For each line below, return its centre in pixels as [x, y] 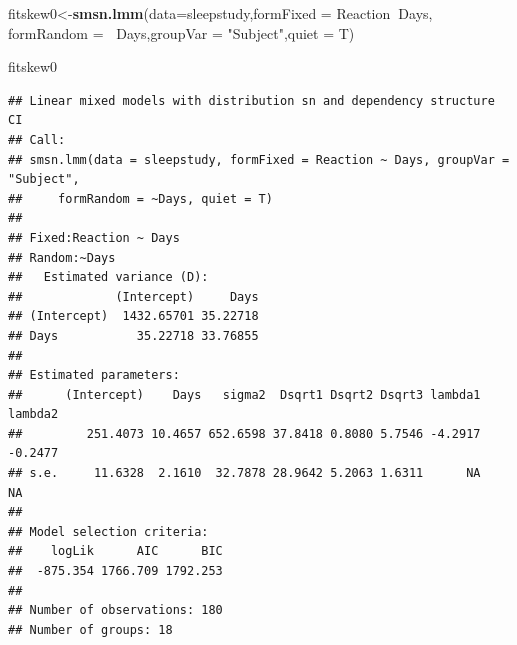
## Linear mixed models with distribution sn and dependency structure [251, 100]
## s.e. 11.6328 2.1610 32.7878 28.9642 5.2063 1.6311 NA [244, 473]
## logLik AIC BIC [115, 551]
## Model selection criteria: [108, 531]
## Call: [37, 139]
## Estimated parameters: [94, 375]
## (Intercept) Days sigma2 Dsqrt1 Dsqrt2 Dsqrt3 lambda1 [244, 394]
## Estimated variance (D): [108, 277]
